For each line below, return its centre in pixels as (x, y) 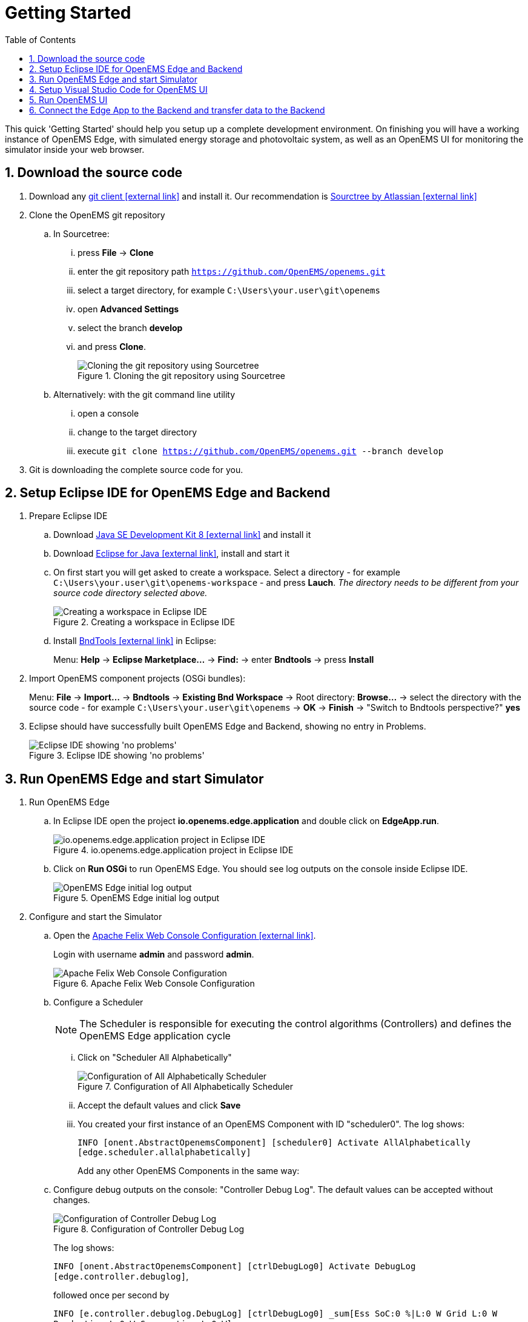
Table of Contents (41, 39)
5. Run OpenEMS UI (68, 99)
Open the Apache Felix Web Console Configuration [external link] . (185, 936)
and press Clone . (112, 346)
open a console (108, 413)
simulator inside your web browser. (75, 149)
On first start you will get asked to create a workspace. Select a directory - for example (227, 572)
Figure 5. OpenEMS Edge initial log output (137, 898)
